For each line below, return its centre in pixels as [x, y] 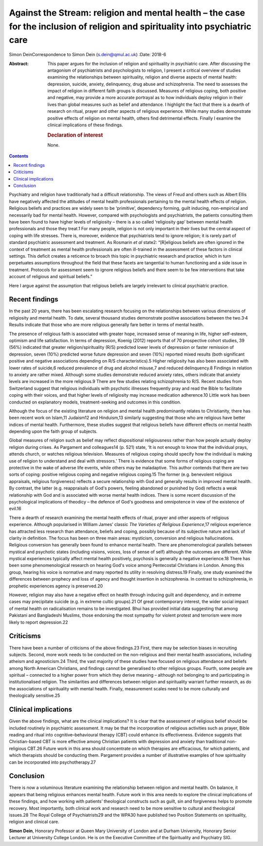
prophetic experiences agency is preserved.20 [56, 586]
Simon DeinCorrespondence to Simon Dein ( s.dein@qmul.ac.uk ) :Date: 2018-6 [88, 55]
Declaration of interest [75, 135]
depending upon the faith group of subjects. [53, 431]
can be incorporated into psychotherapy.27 [52, 762]
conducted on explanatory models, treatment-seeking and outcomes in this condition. [95, 402]
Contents [19, 156]
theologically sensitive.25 [35, 696]
